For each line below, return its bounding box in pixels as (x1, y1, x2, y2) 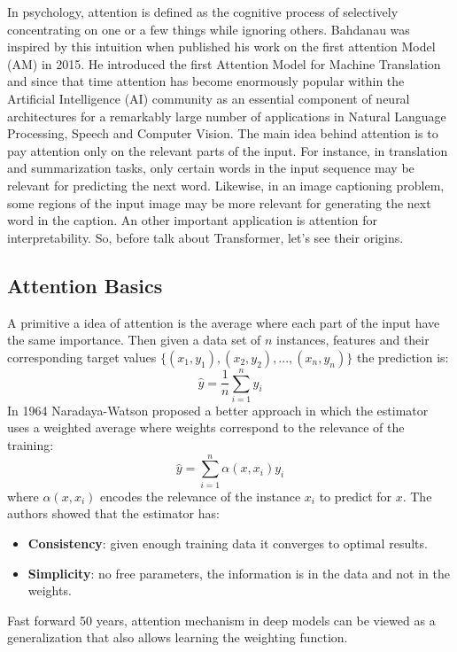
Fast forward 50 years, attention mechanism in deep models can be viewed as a (7, 610, 436, 629)
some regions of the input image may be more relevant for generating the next (7, 193, 431, 212)
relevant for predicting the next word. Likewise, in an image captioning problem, (7, 175, 445, 194)
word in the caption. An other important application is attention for (7, 211, 377, 229)
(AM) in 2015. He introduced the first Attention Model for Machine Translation (7, 54, 441, 73)
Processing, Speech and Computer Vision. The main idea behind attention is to (7, 124, 438, 143)
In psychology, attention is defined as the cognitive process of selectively (7, 3, 399, 20)
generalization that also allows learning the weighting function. (7, 628, 348, 647)
